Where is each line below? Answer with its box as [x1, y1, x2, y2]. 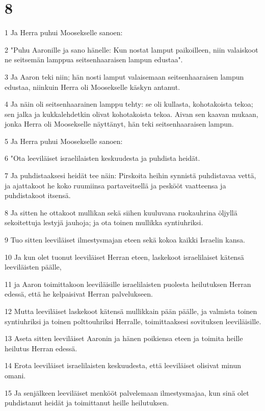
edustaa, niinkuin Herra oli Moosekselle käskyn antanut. [5, 81, 180, 92]
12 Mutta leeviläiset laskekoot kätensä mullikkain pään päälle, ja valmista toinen [5, 306, 257, 316]
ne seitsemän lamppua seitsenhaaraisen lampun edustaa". [5, 54, 183, 65]
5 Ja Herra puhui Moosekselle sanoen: [5, 135, 123, 146]
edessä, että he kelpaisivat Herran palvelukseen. [5, 288, 153, 299]
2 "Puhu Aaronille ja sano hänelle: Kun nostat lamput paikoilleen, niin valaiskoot [5, 44, 258, 55]
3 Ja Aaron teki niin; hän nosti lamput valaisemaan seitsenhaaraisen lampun [5, 71, 244, 82]
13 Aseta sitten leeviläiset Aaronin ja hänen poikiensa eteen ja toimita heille [5, 333, 243, 344]
